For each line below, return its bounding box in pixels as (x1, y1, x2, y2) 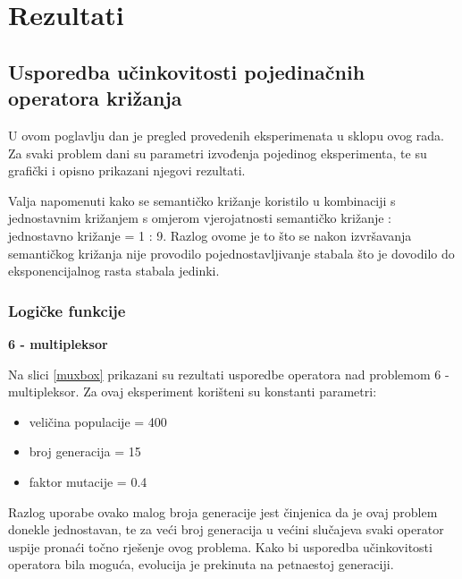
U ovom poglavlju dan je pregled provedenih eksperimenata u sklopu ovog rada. (8, 125, 445, 144)
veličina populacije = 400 (29, 412, 167, 430)
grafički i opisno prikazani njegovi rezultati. (8, 161, 246, 180)
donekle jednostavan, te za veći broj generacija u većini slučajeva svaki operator (8, 520, 444, 539)
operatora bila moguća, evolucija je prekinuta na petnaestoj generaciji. (8, 555, 394, 574)
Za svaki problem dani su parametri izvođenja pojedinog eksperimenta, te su (8, 143, 427, 162)
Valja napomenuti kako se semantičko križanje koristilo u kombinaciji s (8, 191, 396, 209)
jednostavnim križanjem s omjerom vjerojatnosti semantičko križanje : (8, 209, 392, 227)
